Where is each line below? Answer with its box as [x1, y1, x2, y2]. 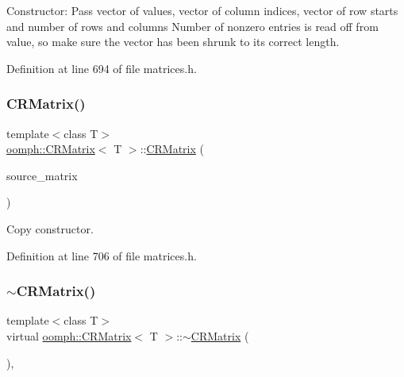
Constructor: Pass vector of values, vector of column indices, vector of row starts [6, 2, 398, 18]
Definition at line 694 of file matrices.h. [6, 60, 197, 76]
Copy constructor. [6, 220, 94, 237]
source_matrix [6, 167, 78, 183]
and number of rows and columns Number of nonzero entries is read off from [6, 17, 379, 34]
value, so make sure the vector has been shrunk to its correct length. [6, 33, 340, 50]
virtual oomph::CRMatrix [6, 327, 132, 344]
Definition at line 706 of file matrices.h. [6, 247, 197, 264]
